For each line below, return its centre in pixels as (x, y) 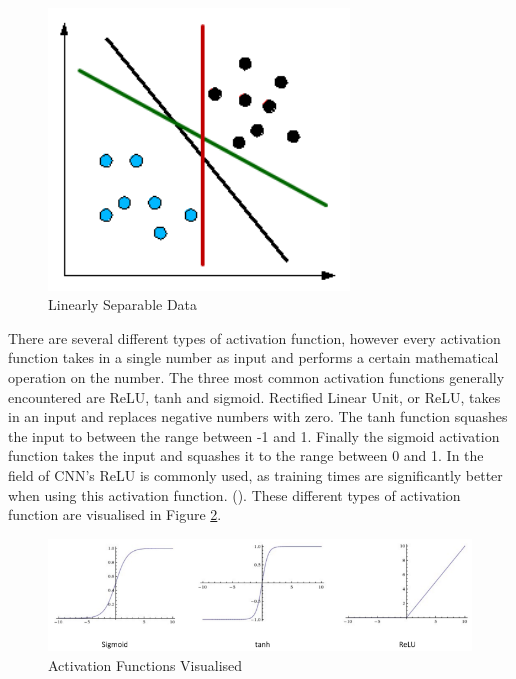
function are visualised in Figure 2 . (115, 514)
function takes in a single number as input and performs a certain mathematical (253, 357)
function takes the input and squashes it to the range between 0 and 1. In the (246, 455)
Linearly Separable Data (123, 304)
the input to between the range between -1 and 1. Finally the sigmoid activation (254, 435)
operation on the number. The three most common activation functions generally (256, 376)
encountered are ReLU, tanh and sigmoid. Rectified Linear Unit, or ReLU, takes (254, 396)
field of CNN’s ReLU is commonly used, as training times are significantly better (255, 474)
